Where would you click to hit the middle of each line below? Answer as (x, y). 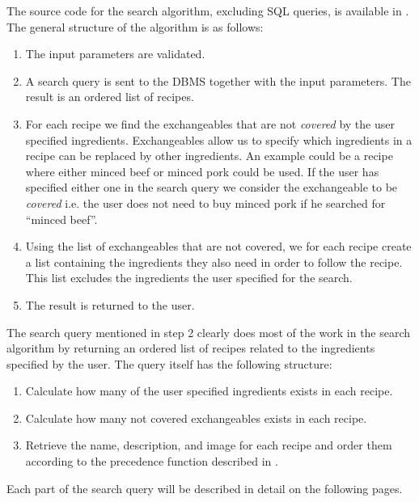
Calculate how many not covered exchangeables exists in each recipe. (196, 418)
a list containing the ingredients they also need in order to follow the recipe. (214, 262)
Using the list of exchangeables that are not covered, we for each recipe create (218, 246)
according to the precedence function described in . (152, 461)
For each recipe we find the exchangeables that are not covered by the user (210, 123)
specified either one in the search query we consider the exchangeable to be (212, 187)
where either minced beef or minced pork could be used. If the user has (202, 171)
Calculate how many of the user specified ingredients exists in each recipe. (209, 391)
